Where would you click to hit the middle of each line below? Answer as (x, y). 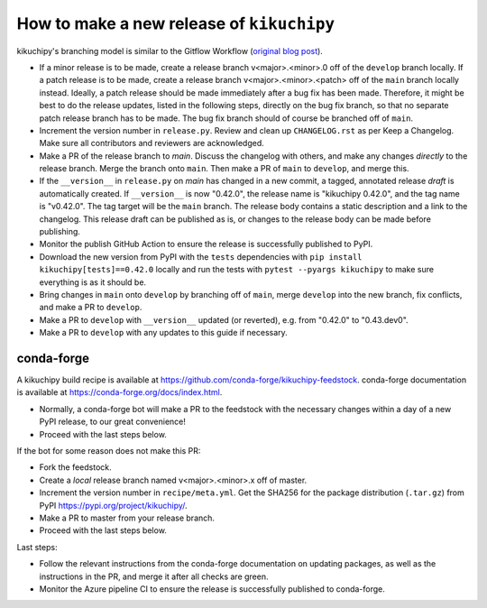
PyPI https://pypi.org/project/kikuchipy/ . (114, 505)
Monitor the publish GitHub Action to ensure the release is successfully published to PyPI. (206, 244)
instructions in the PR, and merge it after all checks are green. (154, 576)
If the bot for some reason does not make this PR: (109, 451)
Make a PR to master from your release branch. (127, 518)
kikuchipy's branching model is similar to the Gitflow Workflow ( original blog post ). (170, 51)
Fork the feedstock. (75, 467)
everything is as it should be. (93, 282)
